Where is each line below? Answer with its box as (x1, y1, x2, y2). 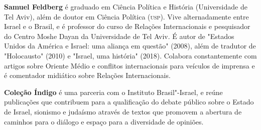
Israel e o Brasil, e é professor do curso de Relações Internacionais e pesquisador (4, 21, 250, 31)
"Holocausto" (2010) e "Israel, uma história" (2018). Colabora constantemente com (4, 50, 257, 60)
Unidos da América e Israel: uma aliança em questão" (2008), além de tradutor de (4, 40, 256, 51)
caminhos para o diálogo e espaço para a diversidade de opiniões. (4, 116, 204, 126)
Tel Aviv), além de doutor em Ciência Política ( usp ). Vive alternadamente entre (4, 11, 249, 21)
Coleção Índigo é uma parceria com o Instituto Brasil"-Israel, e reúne (4, 86, 223, 97)
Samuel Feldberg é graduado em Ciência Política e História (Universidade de (4, 1, 247, 11)
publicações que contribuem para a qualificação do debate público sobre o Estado (4, 96, 254, 107)
